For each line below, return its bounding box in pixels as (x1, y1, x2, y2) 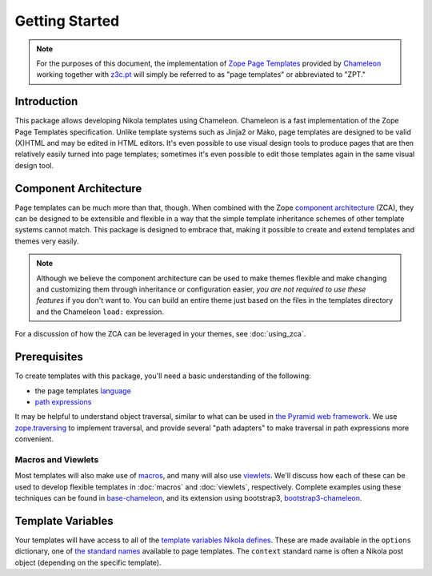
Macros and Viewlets (14, 453, 99, 465)
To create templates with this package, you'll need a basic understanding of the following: (14, 371, 311, 381)
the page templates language (34, 385, 131, 396)
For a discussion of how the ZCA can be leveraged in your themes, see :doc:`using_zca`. (14, 329, 306, 339)
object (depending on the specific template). (14, 558, 162, 567)
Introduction (14, 95, 78, 108)
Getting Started (14, 12, 120, 30)
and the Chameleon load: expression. (36, 307, 164, 316)
